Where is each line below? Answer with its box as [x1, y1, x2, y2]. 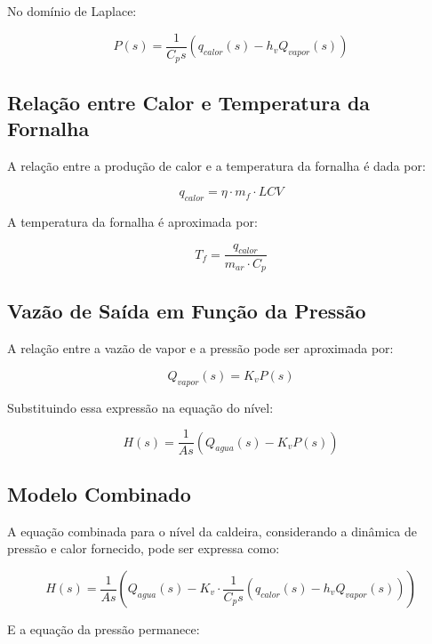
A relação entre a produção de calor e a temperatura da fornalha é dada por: [7, 156, 426, 174]
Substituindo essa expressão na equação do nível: [7, 398, 274, 416]
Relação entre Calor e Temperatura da [7, 88, 371, 116]
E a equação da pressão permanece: [7, 620, 200, 639]
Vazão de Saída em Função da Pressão [7, 297, 366, 325]
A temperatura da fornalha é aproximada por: [7, 213, 258, 231]
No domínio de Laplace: [7, 2, 137, 20]
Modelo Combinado [7, 480, 191, 508]
